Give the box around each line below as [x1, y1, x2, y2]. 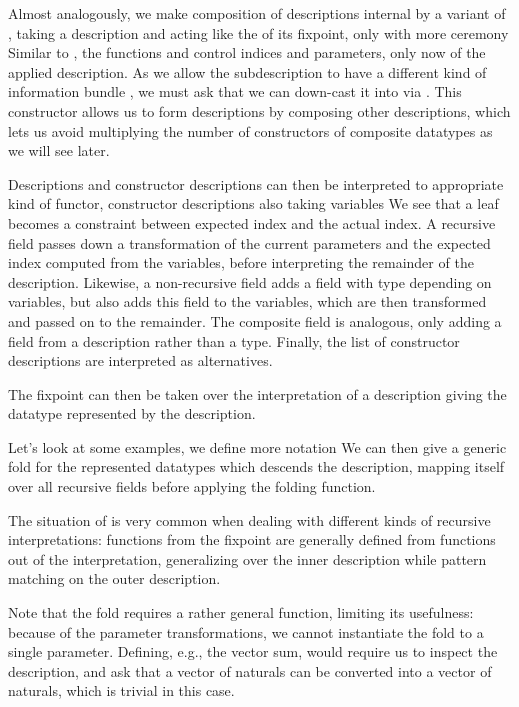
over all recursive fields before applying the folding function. [8, 476, 376, 497]
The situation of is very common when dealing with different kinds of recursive [8, 509, 491, 530]
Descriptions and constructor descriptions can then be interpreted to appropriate [8, 173, 504, 194]
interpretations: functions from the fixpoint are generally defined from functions [8, 529, 496, 550]
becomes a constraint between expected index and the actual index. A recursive [8, 212, 496, 233]
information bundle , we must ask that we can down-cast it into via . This [8, 81, 462, 102]
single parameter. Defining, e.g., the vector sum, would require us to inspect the [8, 641, 498, 662]
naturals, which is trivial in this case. [8, 680, 235, 701]
